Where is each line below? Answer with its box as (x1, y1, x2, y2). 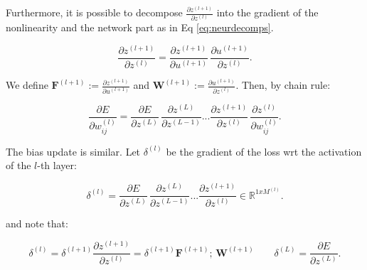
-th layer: (37, 158, 77, 173)
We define (6, 77, 48, 92)
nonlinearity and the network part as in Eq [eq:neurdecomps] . (6, 20, 274, 35)
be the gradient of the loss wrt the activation (166, 144, 362, 158)
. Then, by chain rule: (235, 77, 331, 92)
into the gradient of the (216, 5, 319, 19)
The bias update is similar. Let (6, 144, 141, 158)
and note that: (6, 215, 68, 230)
